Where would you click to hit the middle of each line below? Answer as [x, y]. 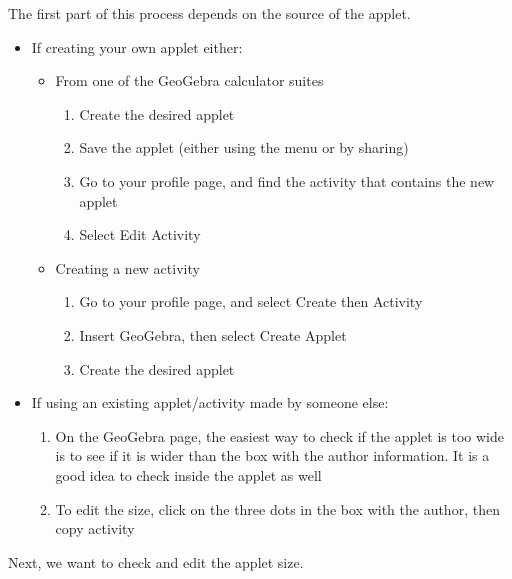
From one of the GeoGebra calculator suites [189, 80]
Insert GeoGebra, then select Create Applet [213, 334]
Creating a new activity [127, 267]
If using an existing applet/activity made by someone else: [210, 402]
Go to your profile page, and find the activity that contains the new [287, 180]
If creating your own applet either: [137, 46]
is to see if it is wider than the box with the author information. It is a [272, 455]
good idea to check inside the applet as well [188, 474]
